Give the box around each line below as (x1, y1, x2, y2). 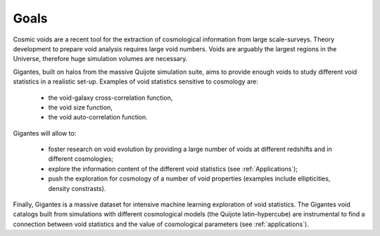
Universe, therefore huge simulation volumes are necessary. (13, 55, 188, 63)
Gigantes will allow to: (13, 129, 77, 137)
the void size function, (48, 103, 113, 112)
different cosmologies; (48, 155, 114, 163)
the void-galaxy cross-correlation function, (48, 93, 173, 102)
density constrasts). (48, 184, 106, 192)
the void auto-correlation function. (48, 113, 148, 122)
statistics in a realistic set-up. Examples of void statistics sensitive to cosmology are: (13, 77, 258, 86)
